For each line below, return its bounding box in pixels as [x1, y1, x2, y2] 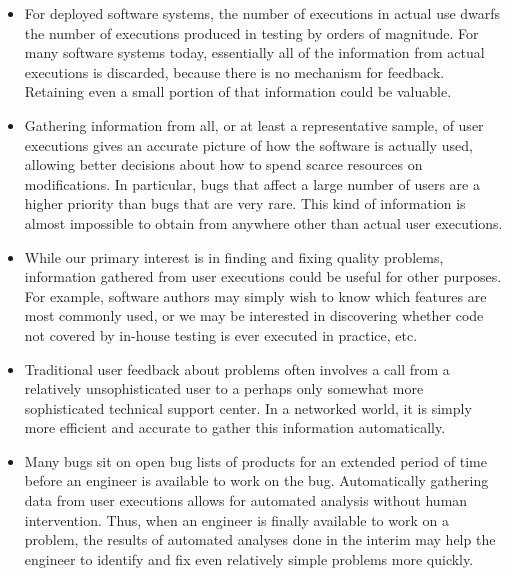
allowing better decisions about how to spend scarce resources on [24, 154, 423, 175]
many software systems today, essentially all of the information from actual [24, 42, 485, 63]
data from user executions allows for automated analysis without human [24, 490, 468, 511]
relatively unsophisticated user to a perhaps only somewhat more [24, 378, 424, 399]
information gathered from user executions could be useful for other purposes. [24, 266, 502, 287]
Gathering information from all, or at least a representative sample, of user [24, 114, 484, 135]
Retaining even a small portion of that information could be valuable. [24, 81, 452, 102]
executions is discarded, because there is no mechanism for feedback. [24, 61, 445, 82]
